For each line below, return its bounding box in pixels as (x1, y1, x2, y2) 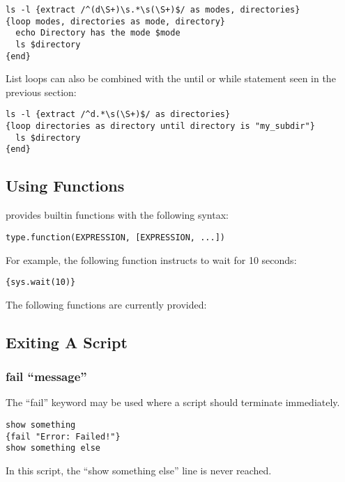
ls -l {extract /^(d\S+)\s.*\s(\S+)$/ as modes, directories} (6, 5, 300, 15)
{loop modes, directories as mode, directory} (6, 16, 225, 26)
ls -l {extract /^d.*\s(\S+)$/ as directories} (6, 109, 231, 120)
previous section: (6, 84, 77, 99)
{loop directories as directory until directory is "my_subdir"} (6, 121, 315, 132)
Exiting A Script (6, 331, 128, 352)
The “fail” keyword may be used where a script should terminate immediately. (6, 395, 340, 410)
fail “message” (6, 368, 87, 385)
